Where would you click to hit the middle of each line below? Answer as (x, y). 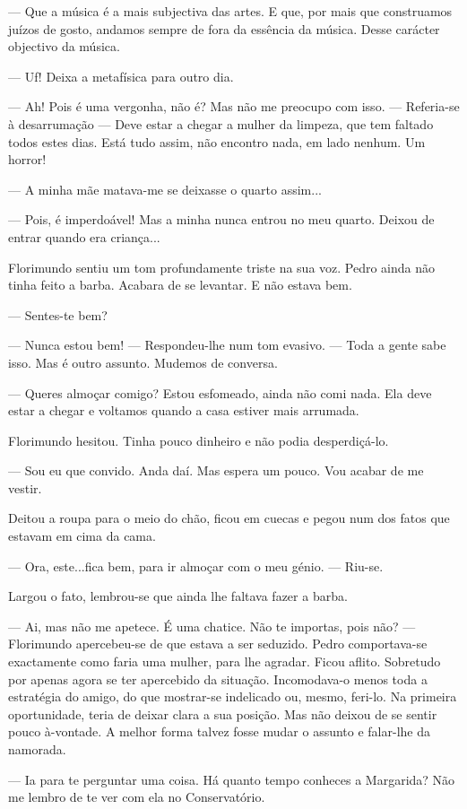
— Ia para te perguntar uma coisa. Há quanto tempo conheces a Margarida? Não (232, 779)
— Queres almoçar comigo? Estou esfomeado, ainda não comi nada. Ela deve (220, 392)
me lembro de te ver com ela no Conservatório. (137, 797)
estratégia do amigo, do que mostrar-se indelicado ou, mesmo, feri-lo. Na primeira (233, 696)
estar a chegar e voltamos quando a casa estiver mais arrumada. (184, 410)
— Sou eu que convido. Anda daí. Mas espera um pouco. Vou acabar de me (216, 470)
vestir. (25, 487)
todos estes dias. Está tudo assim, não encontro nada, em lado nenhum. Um (217, 141)
